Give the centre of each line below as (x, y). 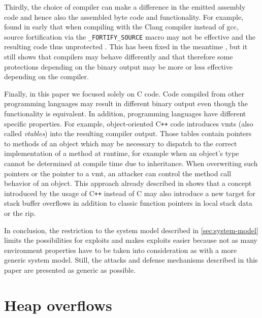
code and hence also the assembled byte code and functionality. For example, (124, 17)
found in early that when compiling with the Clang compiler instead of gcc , (121, 27)
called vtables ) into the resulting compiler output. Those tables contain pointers (128, 133)
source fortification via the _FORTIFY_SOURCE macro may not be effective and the (130, 36)
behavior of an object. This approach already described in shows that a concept (128, 183)
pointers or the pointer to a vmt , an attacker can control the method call (118, 173)
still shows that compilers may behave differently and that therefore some (119, 57)
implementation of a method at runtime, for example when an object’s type (122, 153)
